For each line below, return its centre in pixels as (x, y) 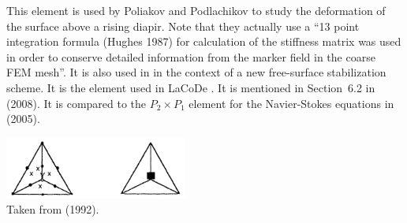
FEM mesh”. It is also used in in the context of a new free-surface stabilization (196, 72)
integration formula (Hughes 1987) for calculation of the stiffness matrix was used (204, 41)
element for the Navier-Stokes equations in (291, 103)
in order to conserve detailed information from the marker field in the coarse (191, 56)
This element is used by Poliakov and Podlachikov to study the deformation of (196, 10)
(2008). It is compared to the (77, 103)
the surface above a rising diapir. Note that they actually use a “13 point (183, 26)
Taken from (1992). (53, 209)
